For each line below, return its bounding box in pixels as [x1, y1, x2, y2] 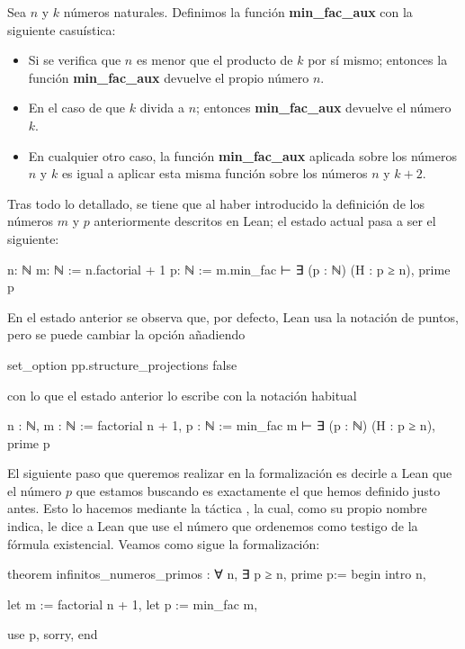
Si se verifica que [28, 50, 121, 69]
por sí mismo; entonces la [308, 50, 448, 69]
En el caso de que [28, 98, 125, 117]
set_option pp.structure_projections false [7, 355, 237, 374]
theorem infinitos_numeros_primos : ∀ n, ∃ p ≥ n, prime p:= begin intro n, [7, 564, 426, 583]
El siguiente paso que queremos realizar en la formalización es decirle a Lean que [7, 464, 452, 482]
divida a [139, 98, 185, 117]
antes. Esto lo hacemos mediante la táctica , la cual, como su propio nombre [7, 499, 427, 518]
